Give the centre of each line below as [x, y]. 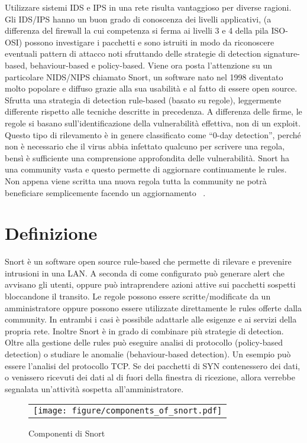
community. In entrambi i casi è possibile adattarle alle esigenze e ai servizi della [151, 319]
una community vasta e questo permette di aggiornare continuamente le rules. [146, 169]
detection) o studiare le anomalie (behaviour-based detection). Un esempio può [148, 354]
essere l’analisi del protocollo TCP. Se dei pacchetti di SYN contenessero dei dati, [153, 365]
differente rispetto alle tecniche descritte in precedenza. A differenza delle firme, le [153, 111]
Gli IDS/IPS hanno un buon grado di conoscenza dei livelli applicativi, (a [138, 19]
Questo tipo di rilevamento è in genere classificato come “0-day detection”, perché [153, 134]
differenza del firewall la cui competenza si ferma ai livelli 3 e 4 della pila [137, 30]
